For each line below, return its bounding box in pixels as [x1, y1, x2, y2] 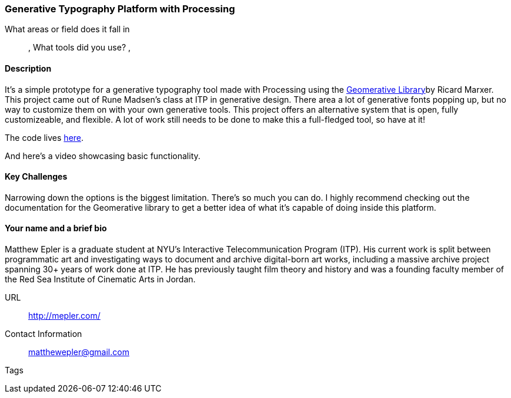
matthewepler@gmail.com [28, 347, 129, 357]
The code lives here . [5, 132, 84, 143]
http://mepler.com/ [28, 311, 101, 321]
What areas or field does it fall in [5, 24, 130, 35]
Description [5, 63, 52, 73]
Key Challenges [5, 171, 68, 182]
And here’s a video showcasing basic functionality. [5, 150, 201, 161]
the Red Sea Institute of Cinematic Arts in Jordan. [5, 274, 196, 285]
